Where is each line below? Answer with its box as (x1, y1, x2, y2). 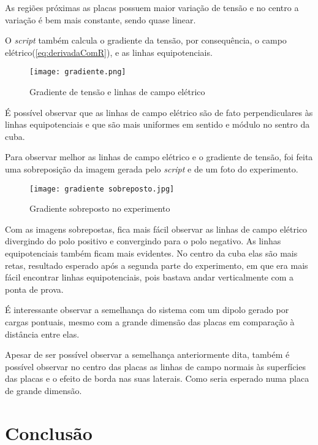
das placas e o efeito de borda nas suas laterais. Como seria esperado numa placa (5, 372, 309, 385)
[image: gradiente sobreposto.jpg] (29, 184, 175, 193)
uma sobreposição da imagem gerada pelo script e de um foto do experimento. (5, 163, 298, 175)
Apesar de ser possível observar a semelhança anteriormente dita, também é (5, 348, 290, 361)
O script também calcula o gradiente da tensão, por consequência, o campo (5, 34, 287, 47)
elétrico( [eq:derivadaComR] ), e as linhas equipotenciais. (5, 45, 213, 58)
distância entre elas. (5, 327, 80, 340)
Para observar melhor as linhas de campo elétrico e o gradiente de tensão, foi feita (5, 150, 313, 163)
